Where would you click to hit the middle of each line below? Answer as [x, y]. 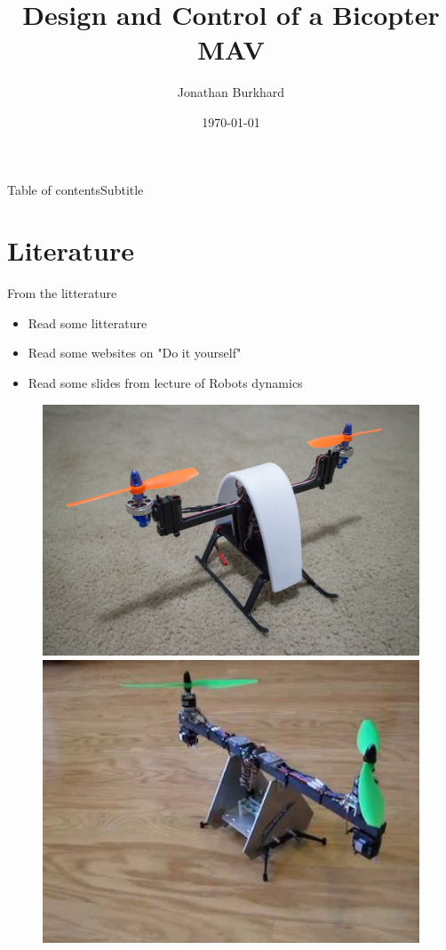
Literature [71, 250]
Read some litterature [88, 322]
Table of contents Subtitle [76, 189]
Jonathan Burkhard [231, 92]
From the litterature [62, 293]
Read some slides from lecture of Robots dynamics [165, 382]
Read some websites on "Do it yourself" [135, 353]
